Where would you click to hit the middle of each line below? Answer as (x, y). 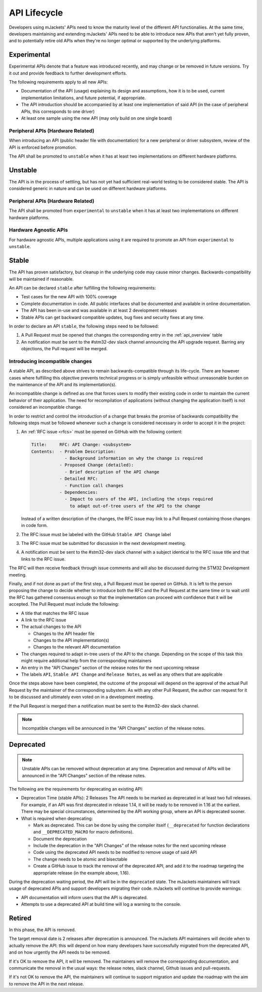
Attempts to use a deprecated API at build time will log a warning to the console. (101, 904)
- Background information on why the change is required (134, 458)
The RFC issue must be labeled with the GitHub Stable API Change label (96, 534)
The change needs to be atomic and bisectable (80, 859)
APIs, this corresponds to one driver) (58, 111)
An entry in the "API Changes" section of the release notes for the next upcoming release (110, 667)
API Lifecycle (36, 13)
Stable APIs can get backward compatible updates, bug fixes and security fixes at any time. (113, 317)
